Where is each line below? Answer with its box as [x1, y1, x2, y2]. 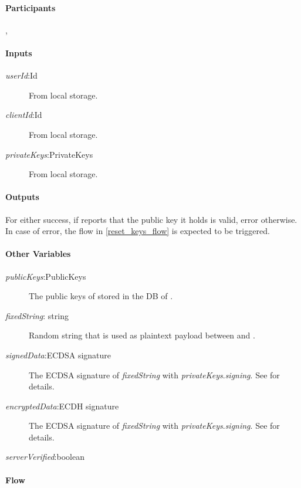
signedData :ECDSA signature [5, 348, 111, 361]
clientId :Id [5, 109, 42, 121]
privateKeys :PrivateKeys [5, 148, 93, 160]
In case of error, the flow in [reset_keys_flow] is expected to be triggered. [5, 225, 270, 237]
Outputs [5, 191, 39, 203]
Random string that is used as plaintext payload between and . [29, 329, 255, 341]
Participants [5, 1, 56, 13]
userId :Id [5, 69, 38, 82]
